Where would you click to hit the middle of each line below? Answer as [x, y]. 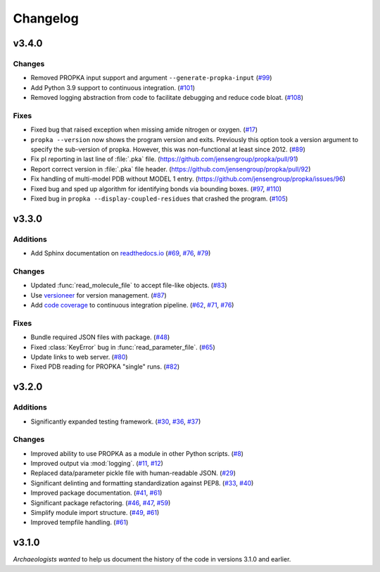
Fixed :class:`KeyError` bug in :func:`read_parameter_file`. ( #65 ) [123, 347]
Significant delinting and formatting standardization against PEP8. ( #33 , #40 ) [142, 483]
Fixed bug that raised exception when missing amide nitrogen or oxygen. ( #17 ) [144, 129]
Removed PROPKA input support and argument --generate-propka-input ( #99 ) [151, 78]
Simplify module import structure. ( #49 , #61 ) [95, 513]
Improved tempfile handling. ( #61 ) [80, 522]
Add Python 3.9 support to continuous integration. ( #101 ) [113, 87]
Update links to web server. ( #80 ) [79, 357]
